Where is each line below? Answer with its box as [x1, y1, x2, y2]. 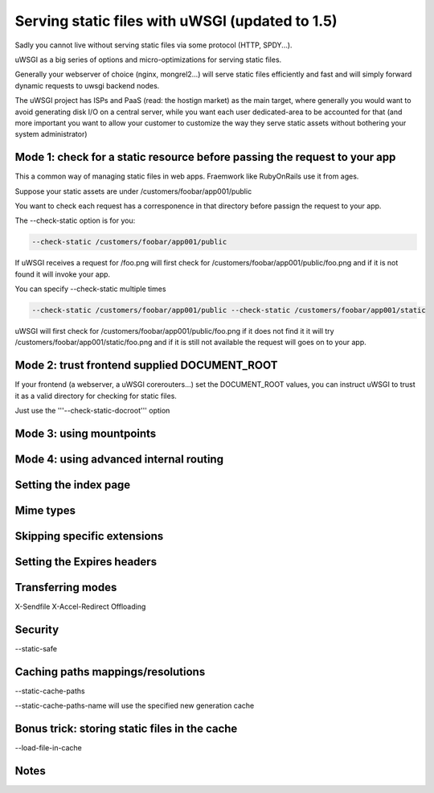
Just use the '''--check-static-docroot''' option [14, 406, 170, 416]
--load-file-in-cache [14, 743, 82, 753]
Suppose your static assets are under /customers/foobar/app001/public [14, 186, 252, 196]
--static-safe [14, 644, 58, 654]
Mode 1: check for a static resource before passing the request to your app [14, 150, 396, 164]
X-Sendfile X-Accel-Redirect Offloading [14, 602, 146, 611]
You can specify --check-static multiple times [14, 284, 166, 294]
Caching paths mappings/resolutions [14, 664, 206, 679]
